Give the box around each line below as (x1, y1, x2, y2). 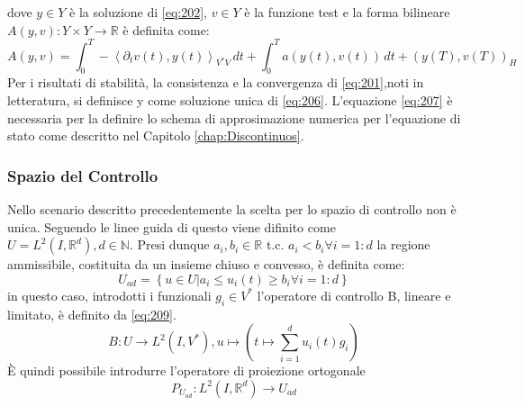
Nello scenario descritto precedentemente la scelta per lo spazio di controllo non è (7, 200, 457, 219)
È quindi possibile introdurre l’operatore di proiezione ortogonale (7, 361, 366, 380)
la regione (376, 235, 430, 254)
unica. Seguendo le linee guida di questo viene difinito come (7, 217, 336, 236)
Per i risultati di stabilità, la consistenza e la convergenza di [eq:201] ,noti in (7, 73, 424, 92)
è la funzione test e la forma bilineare (244, 3, 450, 21)
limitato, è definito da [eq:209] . (7, 304, 177, 323)
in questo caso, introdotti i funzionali (7, 285, 212, 304)
